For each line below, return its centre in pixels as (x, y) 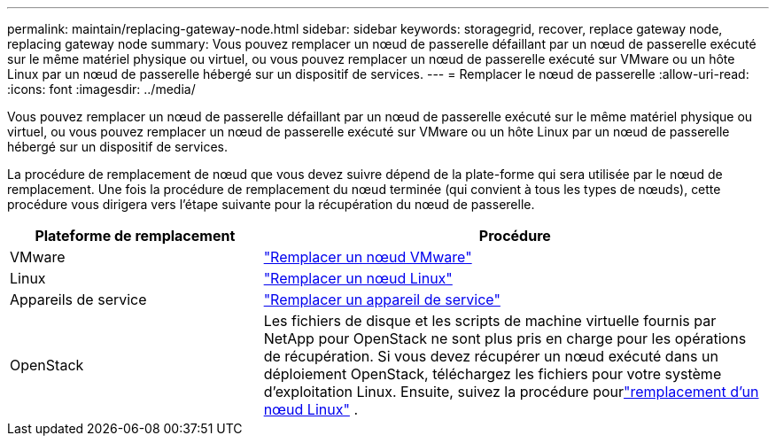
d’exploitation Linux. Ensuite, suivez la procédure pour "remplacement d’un (511, 392)
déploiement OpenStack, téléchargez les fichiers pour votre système (493, 374)
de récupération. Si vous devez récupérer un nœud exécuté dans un (491, 356)
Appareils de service (78, 299)
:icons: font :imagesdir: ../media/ (101, 89)
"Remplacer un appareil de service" (382, 299)
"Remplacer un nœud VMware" (368, 257)
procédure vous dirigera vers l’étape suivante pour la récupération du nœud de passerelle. (271, 204)
